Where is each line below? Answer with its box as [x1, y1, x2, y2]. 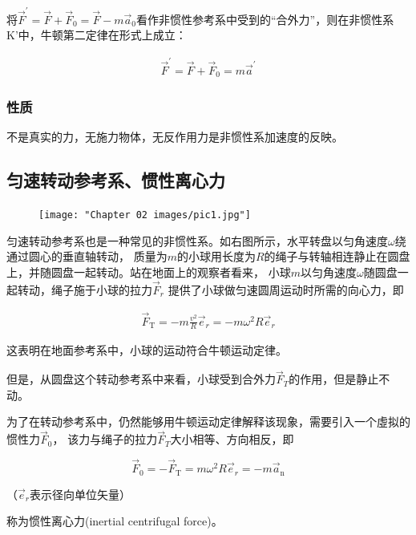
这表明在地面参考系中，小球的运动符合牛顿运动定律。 [6, 342, 287, 359]
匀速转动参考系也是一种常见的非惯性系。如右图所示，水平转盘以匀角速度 [6, 232, 388, 249]
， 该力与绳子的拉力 [52, 431, 158, 448]
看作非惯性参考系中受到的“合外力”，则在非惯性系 [135, 10, 394, 27]
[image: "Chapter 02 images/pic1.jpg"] [38, 209, 251, 221]
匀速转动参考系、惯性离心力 [6, 168, 225, 193]
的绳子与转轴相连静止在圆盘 [264, 248, 410, 265]
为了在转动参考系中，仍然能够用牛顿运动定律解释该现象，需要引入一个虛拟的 [6, 413, 410, 430]
